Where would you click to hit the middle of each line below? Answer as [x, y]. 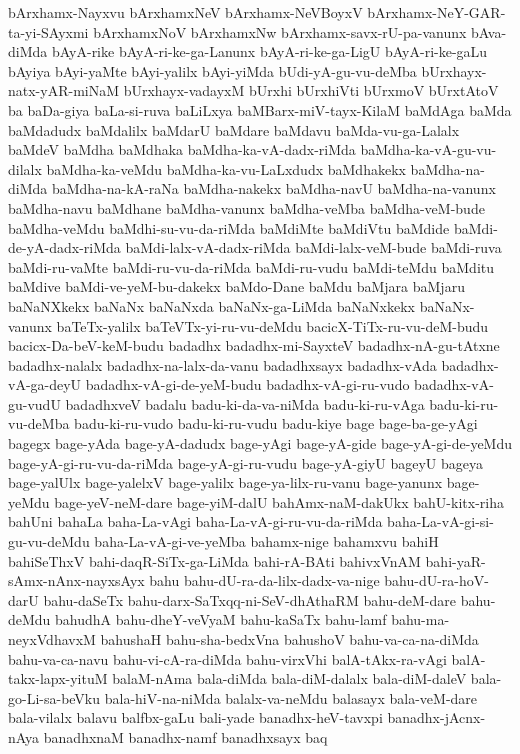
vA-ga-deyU [45, 384]
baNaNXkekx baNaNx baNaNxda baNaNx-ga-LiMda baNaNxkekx [212, 305]
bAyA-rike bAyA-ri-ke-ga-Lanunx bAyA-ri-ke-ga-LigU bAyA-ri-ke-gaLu [269, 51]
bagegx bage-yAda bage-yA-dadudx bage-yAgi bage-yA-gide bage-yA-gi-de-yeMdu [260, 443]
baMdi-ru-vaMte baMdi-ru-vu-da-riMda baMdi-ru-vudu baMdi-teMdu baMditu [251, 266]
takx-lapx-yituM [58, 678]
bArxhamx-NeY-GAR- [436, 12]
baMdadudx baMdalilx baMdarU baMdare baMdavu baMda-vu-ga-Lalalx [234, 129]
